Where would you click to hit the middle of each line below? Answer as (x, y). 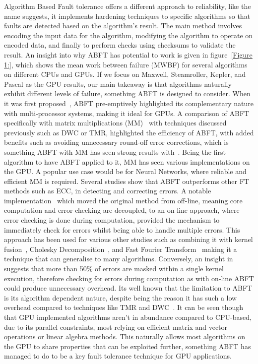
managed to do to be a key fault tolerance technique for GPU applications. (118, 356)
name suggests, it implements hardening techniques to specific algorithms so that (127, 16)
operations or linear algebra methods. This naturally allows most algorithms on (125, 336)
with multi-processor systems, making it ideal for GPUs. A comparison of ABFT (127, 113)
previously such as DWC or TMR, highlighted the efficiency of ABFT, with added (129, 132)
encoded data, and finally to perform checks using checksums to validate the (120, 45)
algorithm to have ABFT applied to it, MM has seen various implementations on (127, 161)
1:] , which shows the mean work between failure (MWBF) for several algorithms (126, 64)
